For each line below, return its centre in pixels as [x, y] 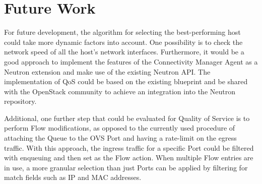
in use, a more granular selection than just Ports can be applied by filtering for [126, 167]
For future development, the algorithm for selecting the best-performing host [122, 32]
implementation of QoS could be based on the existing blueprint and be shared [126, 81]
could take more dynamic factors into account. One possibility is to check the [123, 42]
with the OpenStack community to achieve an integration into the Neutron [120, 91]
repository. [20, 101]
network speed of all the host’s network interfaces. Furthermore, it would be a [124, 52]
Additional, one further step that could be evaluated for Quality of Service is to [127, 118]
